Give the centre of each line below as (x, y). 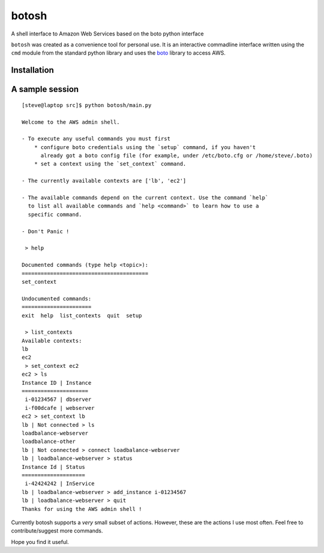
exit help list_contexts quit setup (82, 315)
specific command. (55, 214)
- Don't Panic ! (46, 231)
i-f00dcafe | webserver (60, 408)
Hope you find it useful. (40, 542)
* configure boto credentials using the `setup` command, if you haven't (145, 147)
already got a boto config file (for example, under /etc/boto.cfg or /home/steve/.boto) (177, 156)
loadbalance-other (49, 441)
